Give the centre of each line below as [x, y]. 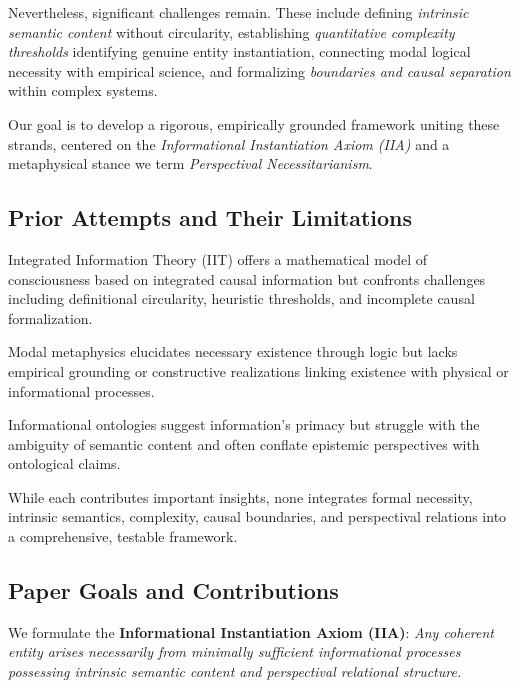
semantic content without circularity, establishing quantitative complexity [231, 31]
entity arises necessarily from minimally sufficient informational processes [234, 651]
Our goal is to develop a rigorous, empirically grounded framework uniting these [254, 123]
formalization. [50, 317]
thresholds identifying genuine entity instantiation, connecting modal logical [239, 51]
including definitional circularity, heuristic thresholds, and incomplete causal [241, 298]
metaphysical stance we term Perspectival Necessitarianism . [190, 163]
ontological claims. [64, 463]
